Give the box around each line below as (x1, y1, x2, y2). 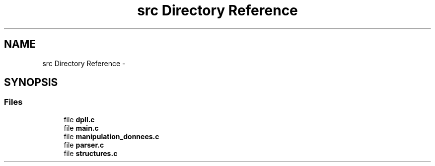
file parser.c (64, 140, 104, 149)
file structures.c (64, 149, 118, 158)
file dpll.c (64, 115, 95, 124)
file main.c (64, 123, 99, 132)
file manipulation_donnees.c (64, 132, 159, 141)
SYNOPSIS (4, 76, 58, 89)
